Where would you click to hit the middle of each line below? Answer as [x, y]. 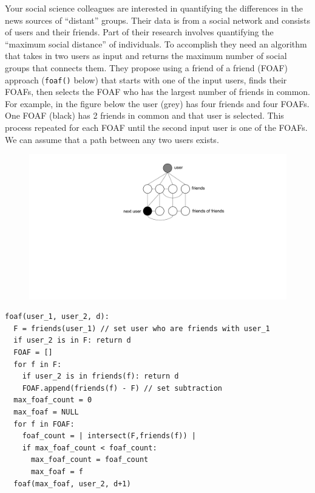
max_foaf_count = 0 [53, 400]
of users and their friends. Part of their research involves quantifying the [139, 32]
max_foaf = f [57, 472]
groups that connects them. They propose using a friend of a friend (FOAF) [146, 67]
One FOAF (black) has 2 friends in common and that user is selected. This [144, 115]
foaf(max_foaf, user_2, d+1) [72, 484]
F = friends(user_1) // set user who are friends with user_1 [142, 328]
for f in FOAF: [44, 424]
